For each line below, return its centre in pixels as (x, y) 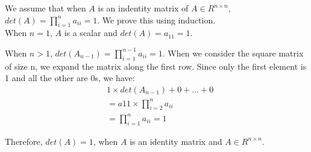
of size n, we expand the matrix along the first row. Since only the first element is (156, 66)
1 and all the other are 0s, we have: (70, 78)
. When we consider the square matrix (233, 53)
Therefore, (24, 141)
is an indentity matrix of (143, 8)
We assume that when (46, 8)
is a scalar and (91, 33)
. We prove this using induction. (156, 20)
